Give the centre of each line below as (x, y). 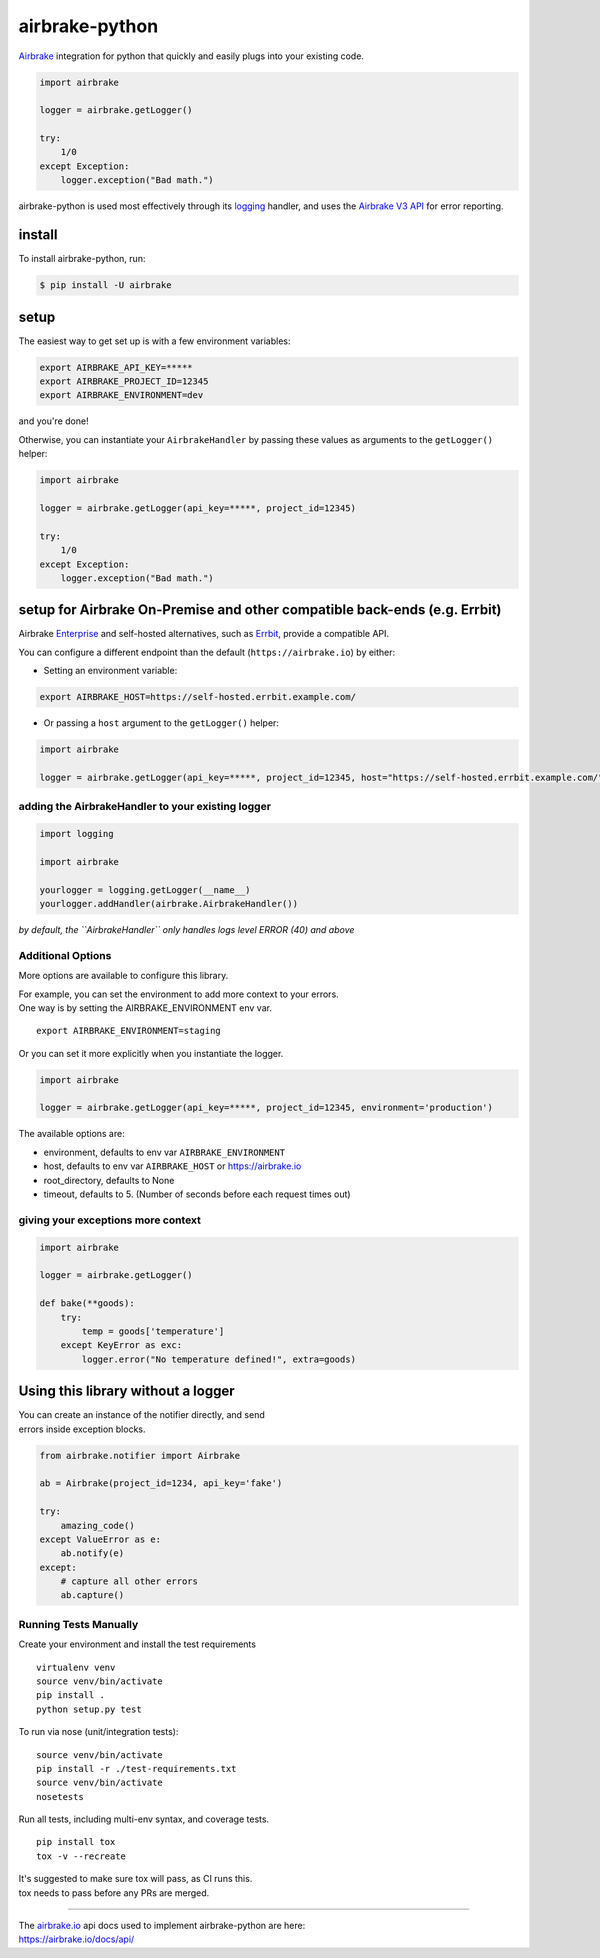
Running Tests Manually (78, 1624)
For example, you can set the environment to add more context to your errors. (178, 994)
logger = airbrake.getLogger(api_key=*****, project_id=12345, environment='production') (266, 1108)
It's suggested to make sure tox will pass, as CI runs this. (135, 1879)
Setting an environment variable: (110, 671)
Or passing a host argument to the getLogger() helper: (161, 723)
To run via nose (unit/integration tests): (98, 1732)
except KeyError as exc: (121, 1345)
